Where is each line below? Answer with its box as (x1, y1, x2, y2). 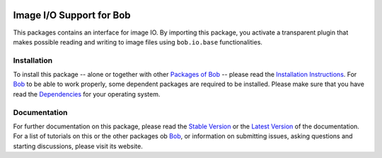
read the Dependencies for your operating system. (13, 90, 161, 98)
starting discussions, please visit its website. (13, 142, 143, 150)
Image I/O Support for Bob (13, 9, 131, 21)
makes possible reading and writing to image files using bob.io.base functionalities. (13, 37, 263, 46)
